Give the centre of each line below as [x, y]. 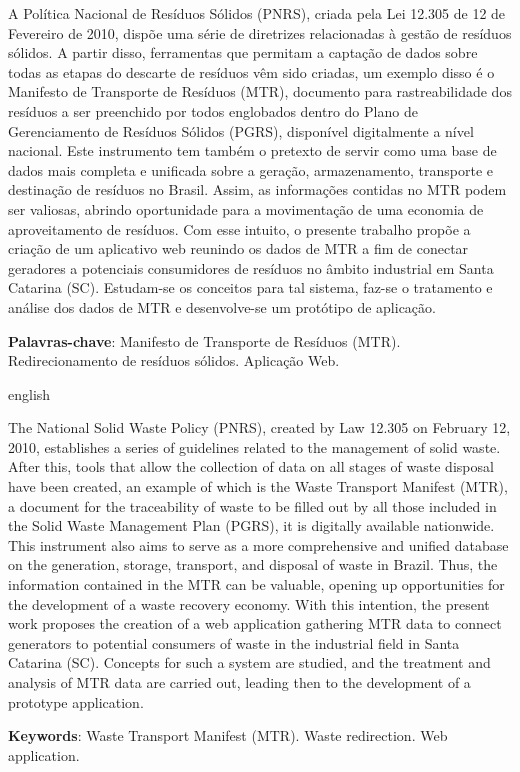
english [29, 393]
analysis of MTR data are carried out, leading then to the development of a [239, 682]
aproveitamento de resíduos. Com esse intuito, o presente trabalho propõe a [239, 228]
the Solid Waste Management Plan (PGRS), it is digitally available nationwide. [251, 525]
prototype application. [76, 701]
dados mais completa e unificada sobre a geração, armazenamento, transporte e [251, 169]
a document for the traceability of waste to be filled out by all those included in [252, 505]
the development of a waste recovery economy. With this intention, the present [249, 603]
